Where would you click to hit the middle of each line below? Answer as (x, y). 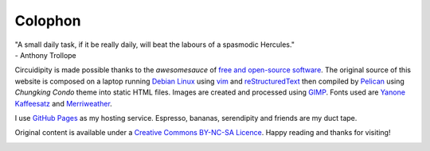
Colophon (48, 21)
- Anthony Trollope (46, 55)
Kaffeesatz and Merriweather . (64, 103)
